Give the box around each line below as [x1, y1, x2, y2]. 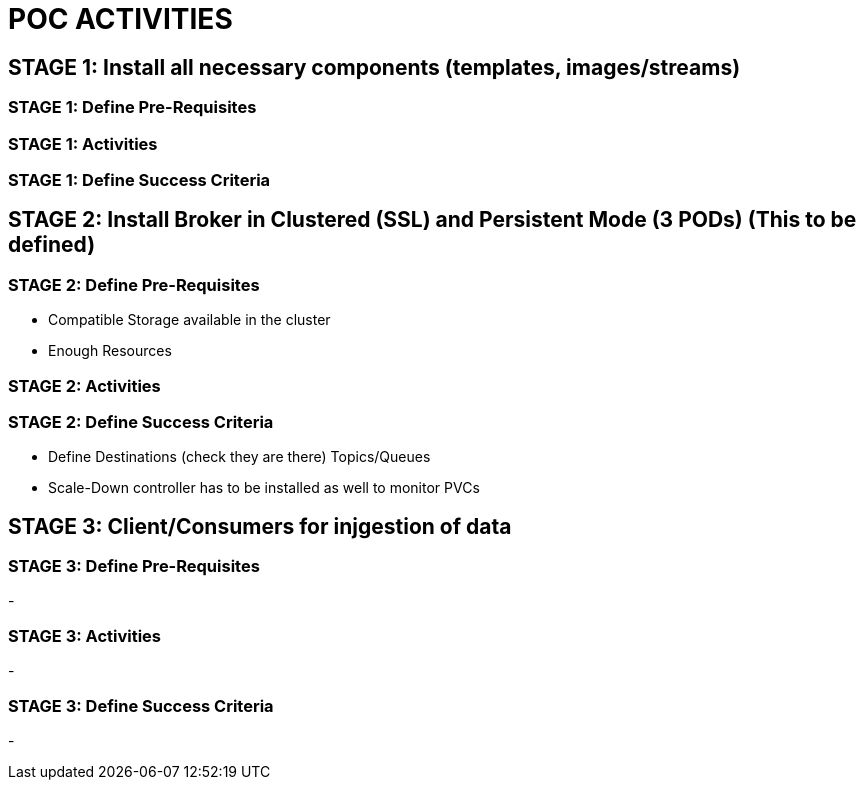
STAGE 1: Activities [8, 133, 158, 154]
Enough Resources [48, 342, 172, 360]
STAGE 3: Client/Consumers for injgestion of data [8, 513, 512, 539]
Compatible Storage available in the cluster [48, 311, 331, 329]
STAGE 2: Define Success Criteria [8, 411, 274, 432]
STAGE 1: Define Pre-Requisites [8, 97, 257, 118]
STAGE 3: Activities [8, 625, 162, 646]
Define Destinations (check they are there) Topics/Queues [48, 448, 431, 466]
